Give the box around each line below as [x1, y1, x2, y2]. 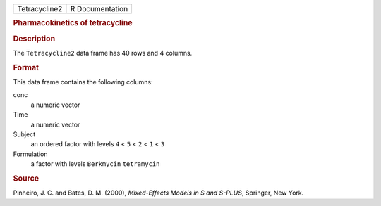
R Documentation [70, 4, 128, 13]
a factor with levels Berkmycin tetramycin [30, 160, 160, 168]
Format [13, 63, 39, 72]
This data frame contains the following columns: [13, 77, 153, 86]
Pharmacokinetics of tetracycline [13, 18, 133, 28]
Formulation [13, 150, 49, 158]
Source [13, 173, 40, 183]
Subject [13, 130, 35, 139]
